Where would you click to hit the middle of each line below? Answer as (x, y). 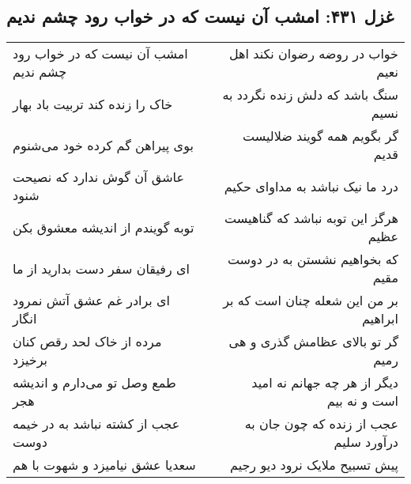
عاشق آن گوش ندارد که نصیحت (98, 177)
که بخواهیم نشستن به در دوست (313, 259)
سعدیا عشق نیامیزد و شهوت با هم (104, 465)
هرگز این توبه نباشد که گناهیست (311, 218)
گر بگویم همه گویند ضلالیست (320, 136)
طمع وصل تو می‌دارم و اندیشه (94, 383)
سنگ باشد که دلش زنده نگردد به (310, 95)
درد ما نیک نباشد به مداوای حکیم (311, 186)
